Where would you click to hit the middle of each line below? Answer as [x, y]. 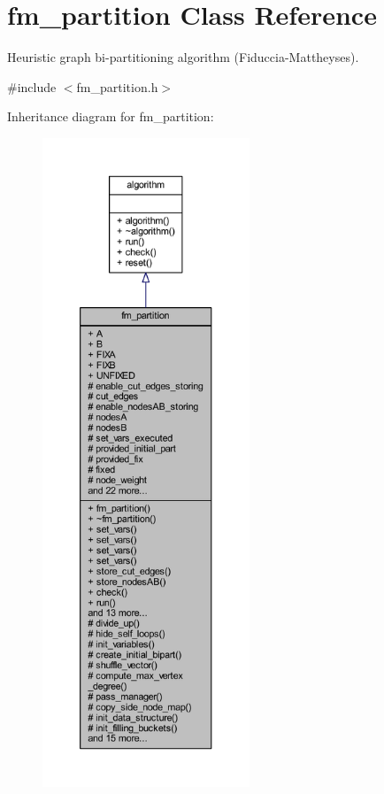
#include [32, 86]
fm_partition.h [117, 86]
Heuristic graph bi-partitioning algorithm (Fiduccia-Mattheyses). [183, 57]
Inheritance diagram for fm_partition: [111, 116]
